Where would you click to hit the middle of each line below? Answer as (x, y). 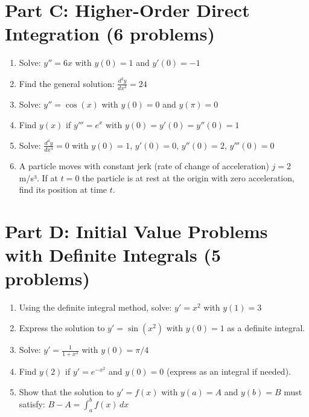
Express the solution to (62, 328)
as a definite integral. (266, 328)
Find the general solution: (67, 83)
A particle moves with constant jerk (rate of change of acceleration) (144, 166)
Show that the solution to (66, 391)
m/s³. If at (39, 177)
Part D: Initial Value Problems (136, 231)
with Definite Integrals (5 (113, 255)
